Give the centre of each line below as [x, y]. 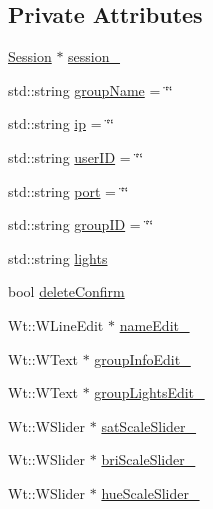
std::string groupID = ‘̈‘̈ [81, 224]
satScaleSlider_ [149, 425]
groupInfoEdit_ [142, 358]
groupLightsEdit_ [149, 392]
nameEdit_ [154, 324]
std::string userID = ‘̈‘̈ [76, 156]
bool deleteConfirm [66, 291]
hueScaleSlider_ [150, 492]
